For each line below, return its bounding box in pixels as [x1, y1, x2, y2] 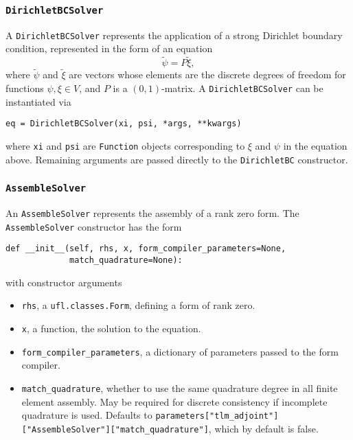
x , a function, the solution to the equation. [21, 321, 201, 335]
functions [5, 81, 44, 95]
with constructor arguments [5, 275, 122, 289]
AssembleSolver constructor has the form [5, 219, 182, 233]
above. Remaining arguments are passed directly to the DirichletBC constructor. [5, 152, 348, 166]
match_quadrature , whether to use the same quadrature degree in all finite [21, 380, 338, 395]
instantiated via [5, 94, 71, 108]
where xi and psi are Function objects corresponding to [5, 138, 245, 152]
